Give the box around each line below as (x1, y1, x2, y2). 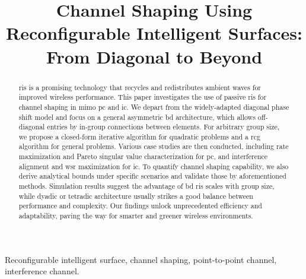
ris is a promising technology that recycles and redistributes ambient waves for (18, 82, 262, 92)
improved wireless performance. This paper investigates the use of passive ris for (18, 92, 267, 102)
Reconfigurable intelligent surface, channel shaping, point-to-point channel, (5, 253, 277, 265)
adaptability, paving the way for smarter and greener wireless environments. (18, 211, 253, 221)
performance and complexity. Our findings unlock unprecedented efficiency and (18, 201, 262, 211)
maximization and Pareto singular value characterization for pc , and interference (18, 151, 268, 161)
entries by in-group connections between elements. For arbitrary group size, (47, 122, 280, 132)
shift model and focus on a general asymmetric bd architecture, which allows (18, 112, 256, 122)
